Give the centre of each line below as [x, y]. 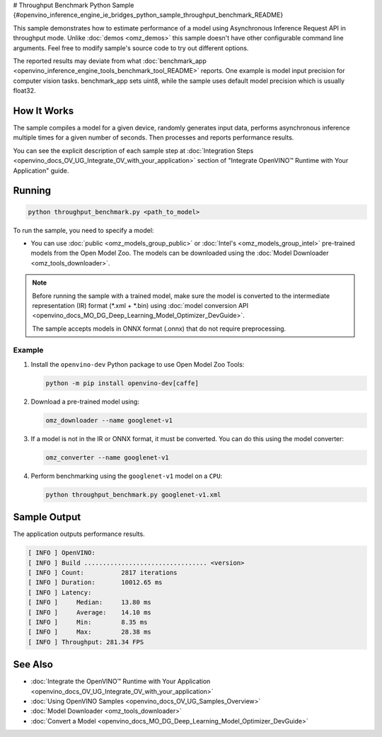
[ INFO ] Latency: [60, 592]
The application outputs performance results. [79, 534]
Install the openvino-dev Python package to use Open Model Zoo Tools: [138, 364]
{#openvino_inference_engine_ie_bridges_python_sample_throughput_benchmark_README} [148, 15]
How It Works [44, 111]
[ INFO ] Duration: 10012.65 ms [95, 583]
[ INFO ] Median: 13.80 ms [89, 602]
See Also [33, 664]
